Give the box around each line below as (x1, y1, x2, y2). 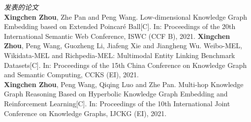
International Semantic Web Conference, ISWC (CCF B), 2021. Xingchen (4, 30, 230, 41)
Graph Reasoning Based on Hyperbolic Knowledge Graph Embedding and (4, 89, 228, 99)
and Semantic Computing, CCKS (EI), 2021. (4, 69, 139, 80)
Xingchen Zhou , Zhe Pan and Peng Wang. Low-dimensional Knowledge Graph (4, 11, 248, 22)
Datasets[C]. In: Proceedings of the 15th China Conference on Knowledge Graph (4, 60, 247, 70)
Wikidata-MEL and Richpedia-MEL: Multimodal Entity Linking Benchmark (4, 50, 235, 60)
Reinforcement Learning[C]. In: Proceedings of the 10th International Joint (4, 98, 230, 108)
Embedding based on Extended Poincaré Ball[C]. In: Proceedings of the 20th (4, 21, 236, 31)
